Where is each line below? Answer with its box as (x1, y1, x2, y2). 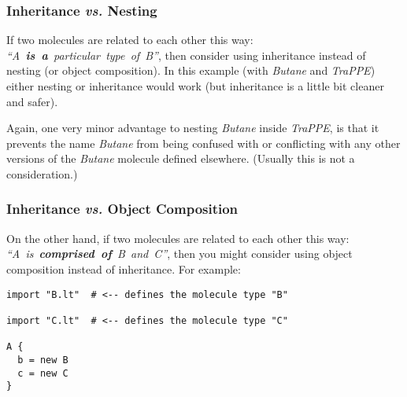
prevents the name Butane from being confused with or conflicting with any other (6, 134, 401, 151)
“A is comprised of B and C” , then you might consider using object (6, 245, 353, 262)
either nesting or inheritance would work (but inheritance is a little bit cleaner (6, 78, 384, 94)
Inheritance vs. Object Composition (6, 199, 239, 219)
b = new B (17, 354, 68, 366)
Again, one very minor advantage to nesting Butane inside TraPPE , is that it (6, 119, 379, 136)
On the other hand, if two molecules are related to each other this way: (6, 230, 350, 246)
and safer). (6, 93, 58, 109)
